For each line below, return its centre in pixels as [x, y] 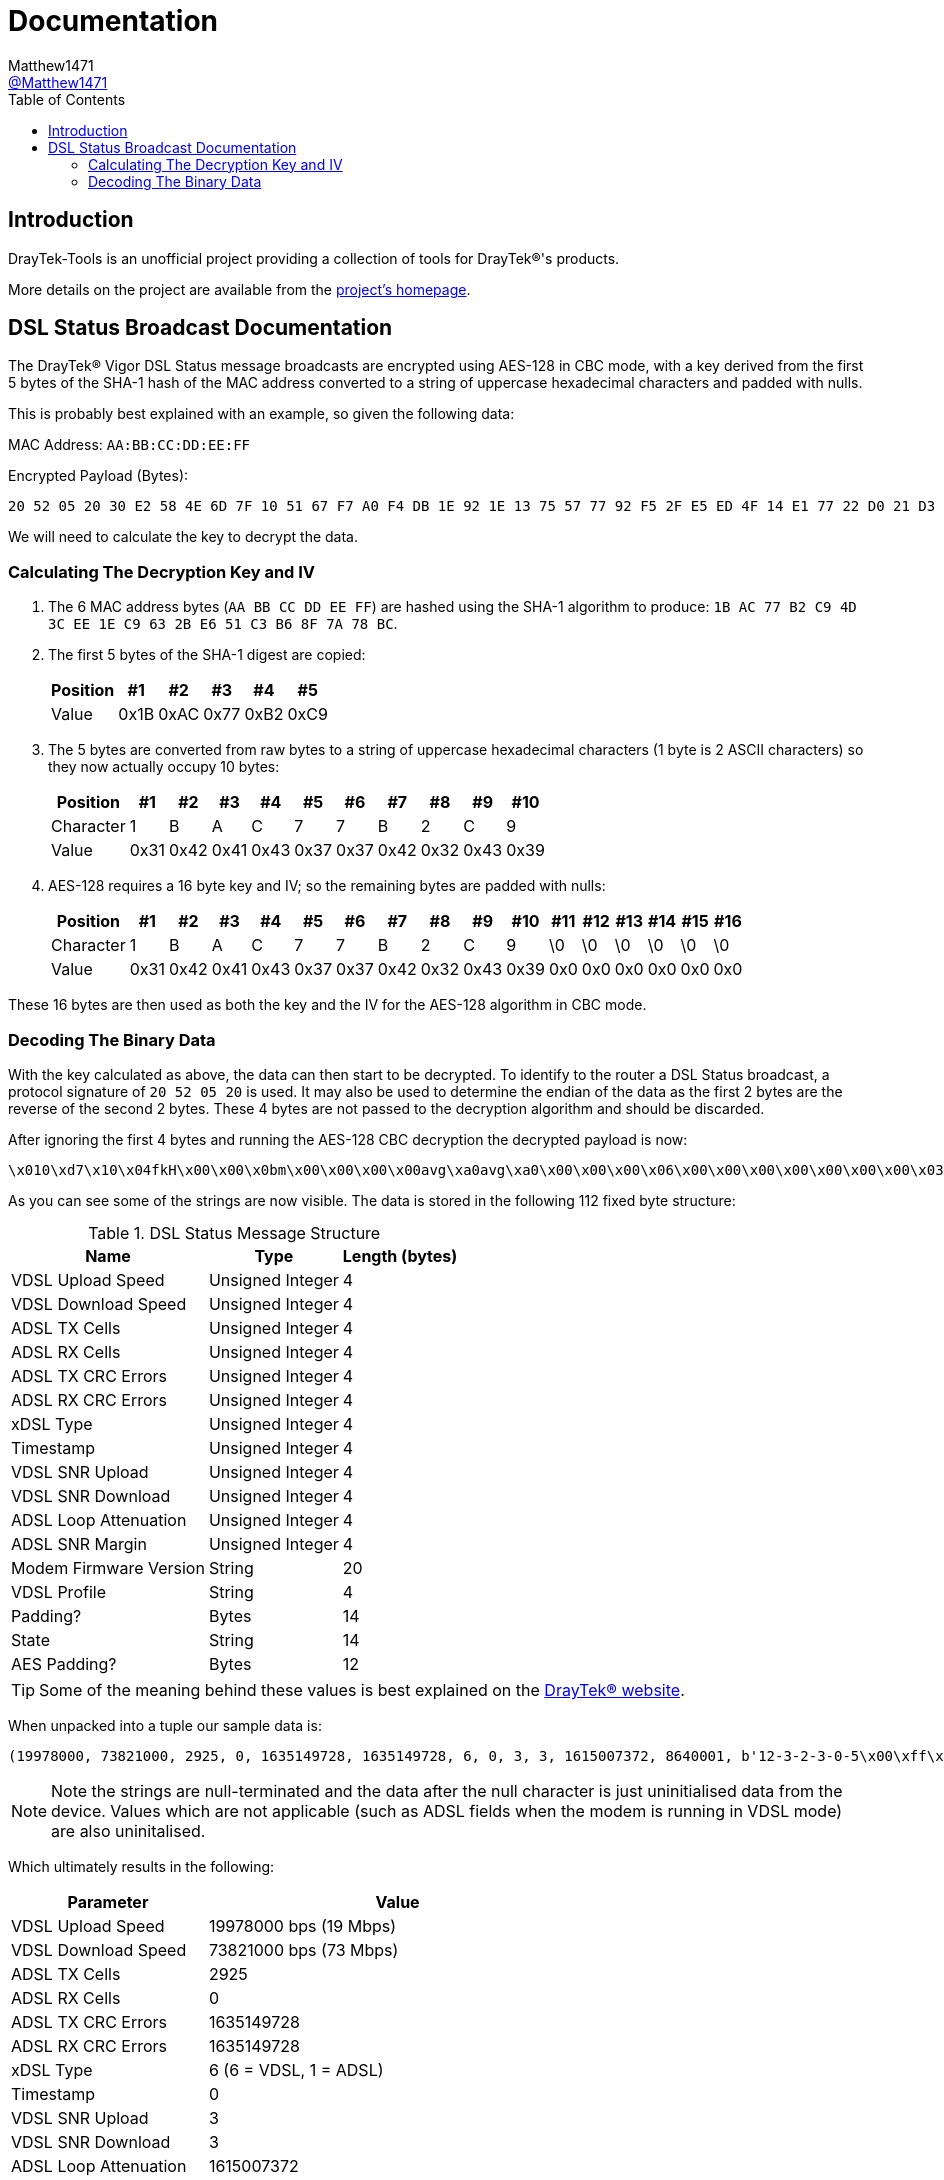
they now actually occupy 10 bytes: [164, 767]
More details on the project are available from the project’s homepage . [239, 289]
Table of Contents [67, 99]
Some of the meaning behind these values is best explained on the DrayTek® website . [362, 1689]
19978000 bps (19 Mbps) [302, 1925]
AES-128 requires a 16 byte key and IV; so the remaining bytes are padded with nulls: [327, 886]
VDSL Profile [58, 1591]
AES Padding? [64, 1663]
